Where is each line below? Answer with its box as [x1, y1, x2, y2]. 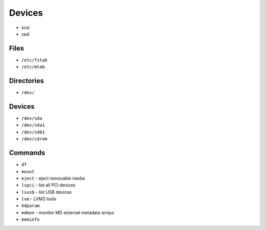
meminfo [21, 217, 40, 223]
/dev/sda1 [21, 123, 45, 128]
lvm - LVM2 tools [21, 196, 56, 202]
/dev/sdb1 [21, 129, 45, 135]
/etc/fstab [21, 57, 48, 63]
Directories [9, 77, 44, 85]
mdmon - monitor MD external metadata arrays [21, 209, 115, 215]
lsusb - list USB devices [21, 189, 72, 195]
